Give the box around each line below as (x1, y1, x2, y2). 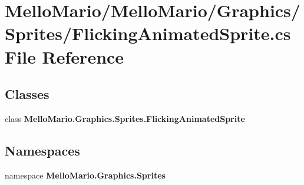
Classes (5, 85, 49, 103)
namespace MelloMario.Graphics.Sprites (5, 169, 166, 181)
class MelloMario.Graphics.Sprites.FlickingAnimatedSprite (5, 112, 245, 124)
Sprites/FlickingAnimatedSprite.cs (5, 21, 291, 45)
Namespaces (5, 141, 80, 159)
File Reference (5, 44, 124, 68)
